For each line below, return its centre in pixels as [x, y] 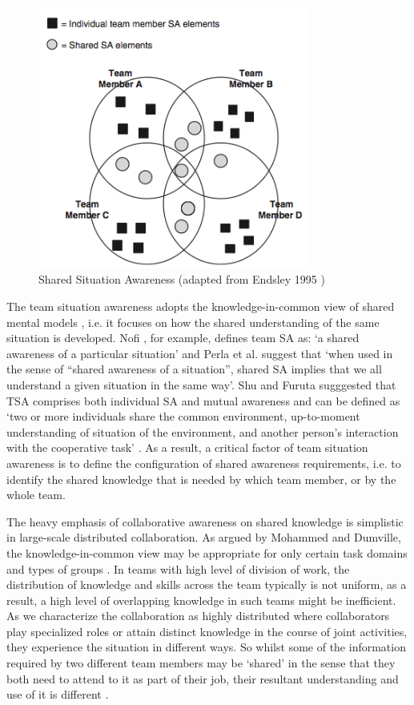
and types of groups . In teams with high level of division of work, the [178, 568]
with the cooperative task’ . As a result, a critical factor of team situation [187, 447]
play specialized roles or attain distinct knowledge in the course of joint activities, [207, 631]
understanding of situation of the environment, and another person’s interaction [203, 431]
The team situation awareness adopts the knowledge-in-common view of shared [201, 306]
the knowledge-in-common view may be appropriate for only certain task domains [207, 552]
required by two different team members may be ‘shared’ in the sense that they [201, 663]
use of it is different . [58, 694]
